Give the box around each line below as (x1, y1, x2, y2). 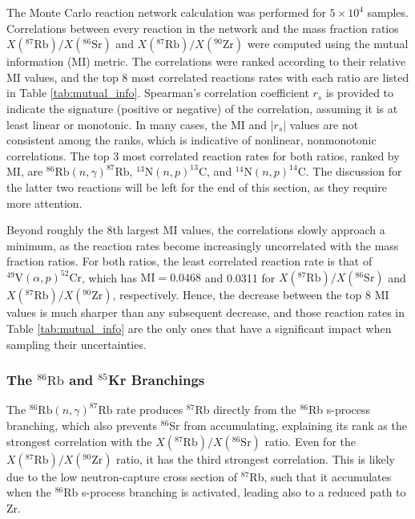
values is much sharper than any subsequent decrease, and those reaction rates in (6, 304, 405, 321)
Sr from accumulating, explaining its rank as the (169, 417, 407, 433)
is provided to (325, 84, 394, 101)
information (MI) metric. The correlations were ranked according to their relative (6, 53, 406, 70)
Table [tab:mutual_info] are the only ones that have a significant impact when (6, 320, 392, 336)
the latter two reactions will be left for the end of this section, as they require (6, 178, 387, 195)
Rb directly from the (195, 401, 296, 418)
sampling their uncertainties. (6, 335, 147, 352)
